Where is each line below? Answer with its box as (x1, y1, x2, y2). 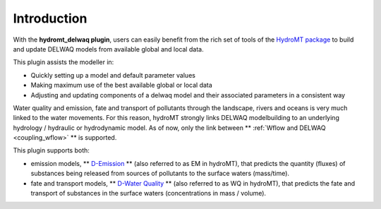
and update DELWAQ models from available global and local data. (13, 44, 204, 53)
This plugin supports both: (13, 146, 90, 155)
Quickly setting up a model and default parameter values (30, 71, 195, 79)
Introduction (13, 11, 87, 26)
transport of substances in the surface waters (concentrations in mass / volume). (30, 189, 267, 198)
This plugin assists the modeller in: (13, 58, 114, 66)
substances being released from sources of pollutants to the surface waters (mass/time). (30, 169, 289, 178)
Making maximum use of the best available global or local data (30, 81, 213, 90)
